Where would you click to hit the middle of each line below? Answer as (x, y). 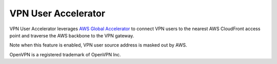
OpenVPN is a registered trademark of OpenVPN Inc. (65, 54)
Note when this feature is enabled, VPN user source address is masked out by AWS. (98, 45)
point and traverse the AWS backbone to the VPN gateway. (72, 35)
